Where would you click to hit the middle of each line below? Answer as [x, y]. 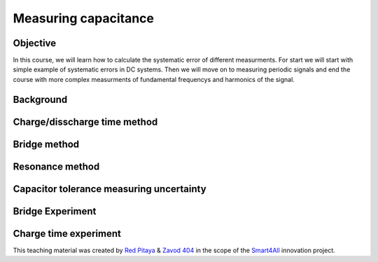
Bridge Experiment [55, 211]
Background [40, 99]
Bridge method [46, 144]
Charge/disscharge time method [85, 122]
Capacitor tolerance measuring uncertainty [110, 189]
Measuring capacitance [83, 18]
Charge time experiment [67, 234]
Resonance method [56, 166]
